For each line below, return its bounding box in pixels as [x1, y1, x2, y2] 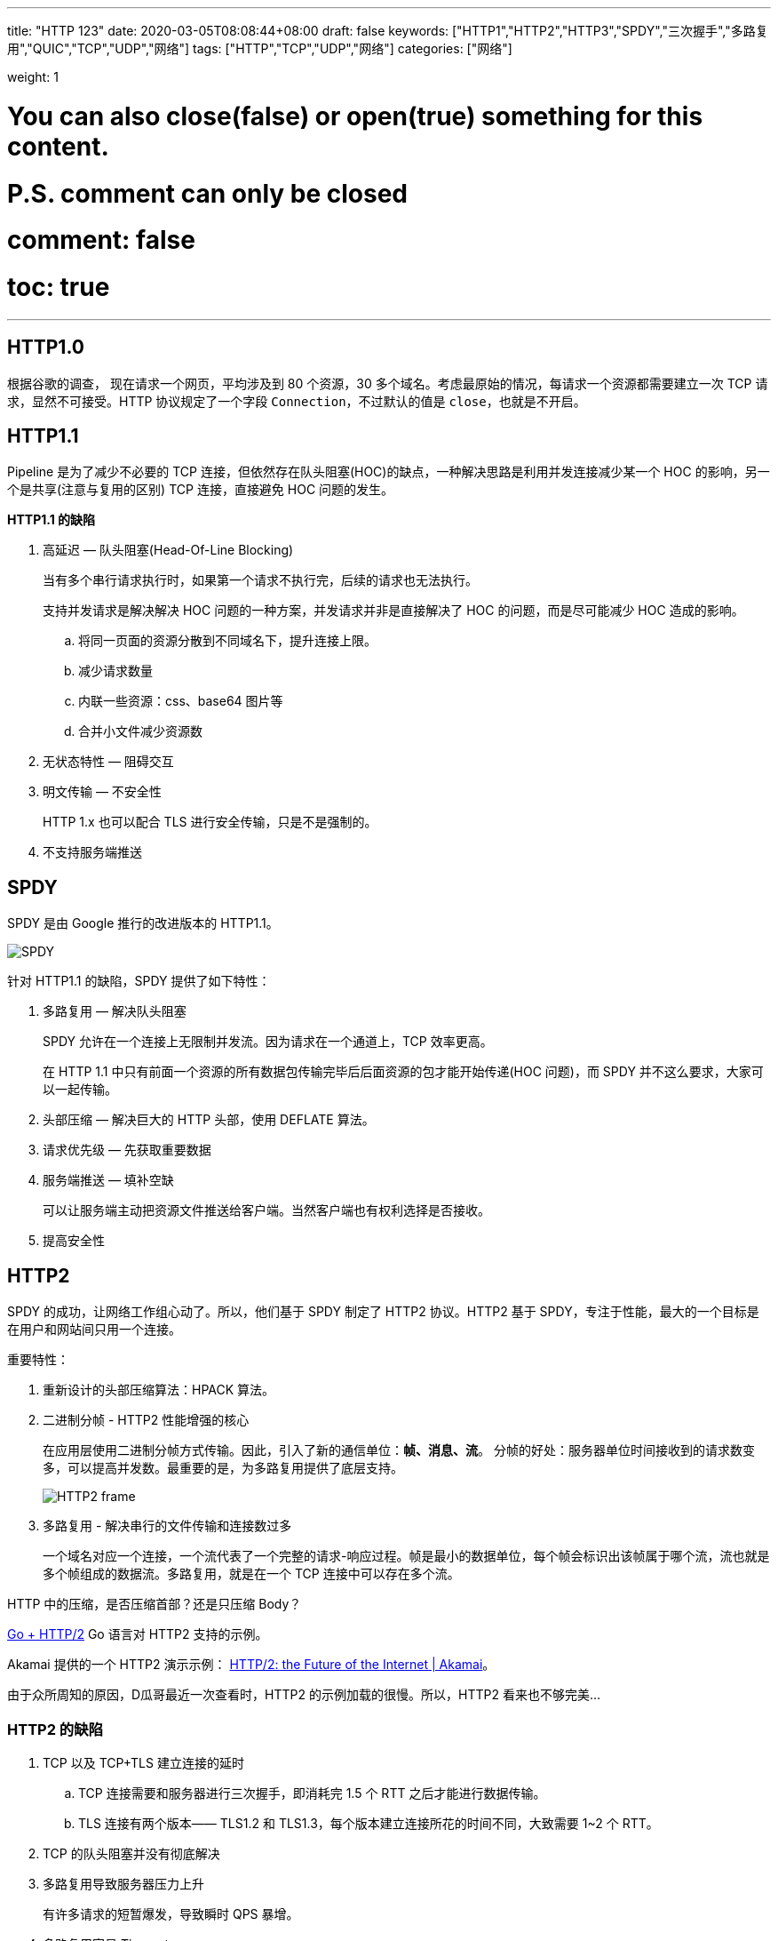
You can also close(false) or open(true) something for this [7, 100, 703, 132]
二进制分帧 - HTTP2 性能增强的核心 [43, 1412, 250, 1428]
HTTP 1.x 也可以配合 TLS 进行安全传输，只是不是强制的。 [43, 814, 377, 830]
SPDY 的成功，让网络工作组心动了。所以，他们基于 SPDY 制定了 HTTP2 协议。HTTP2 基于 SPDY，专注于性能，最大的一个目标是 [7, 1304, 759, 1320]
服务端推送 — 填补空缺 [43, 1172, 174, 1188]
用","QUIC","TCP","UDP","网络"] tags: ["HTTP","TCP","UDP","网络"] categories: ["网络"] [7, 41, 512, 56]
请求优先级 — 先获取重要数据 [43, 1142, 211, 1158]
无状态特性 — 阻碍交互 [43, 754, 174, 770]
